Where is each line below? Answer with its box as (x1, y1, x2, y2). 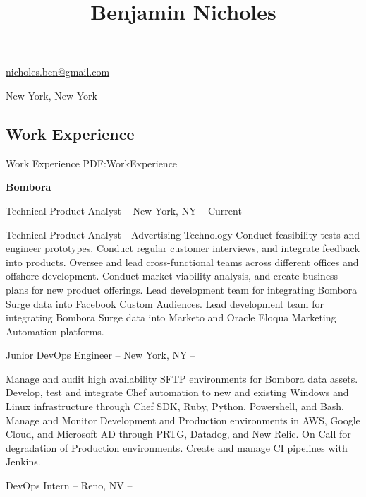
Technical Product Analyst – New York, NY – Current (6, 203, 242, 217)
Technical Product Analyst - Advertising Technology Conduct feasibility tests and (6, 227, 360, 241)
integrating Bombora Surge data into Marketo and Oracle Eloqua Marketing (6, 310, 336, 325)
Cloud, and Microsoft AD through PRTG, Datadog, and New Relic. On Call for (6, 426, 351, 441)
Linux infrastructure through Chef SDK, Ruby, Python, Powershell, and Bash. (6, 399, 345, 414)
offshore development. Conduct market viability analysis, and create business (6, 268, 338, 283)
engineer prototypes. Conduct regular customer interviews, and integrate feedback (6, 241, 360, 256)
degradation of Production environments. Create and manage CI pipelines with (6, 440, 348, 455)
